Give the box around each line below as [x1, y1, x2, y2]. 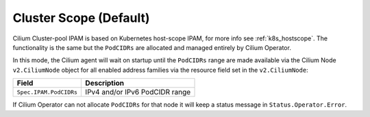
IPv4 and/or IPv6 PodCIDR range [85, 88, 191, 97]
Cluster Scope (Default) [12, 10, 150, 25]
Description [85, 79, 125, 88]
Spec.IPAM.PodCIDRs [16, 88, 78, 96]
